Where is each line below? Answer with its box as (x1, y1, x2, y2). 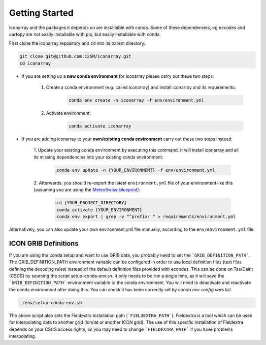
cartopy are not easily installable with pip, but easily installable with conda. (9, 31, 161, 37)
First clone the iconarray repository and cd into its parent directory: (9, 40, 146, 46)
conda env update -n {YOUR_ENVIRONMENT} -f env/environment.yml (56, 167, 215, 173)
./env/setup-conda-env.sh (19, 300, 82, 305)
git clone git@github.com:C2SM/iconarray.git (19, 54, 132, 59)
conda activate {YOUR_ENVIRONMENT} (56, 207, 142, 213)
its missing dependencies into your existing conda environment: (33, 154, 164, 160)
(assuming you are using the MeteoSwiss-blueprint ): (33, 187, 140, 193)
